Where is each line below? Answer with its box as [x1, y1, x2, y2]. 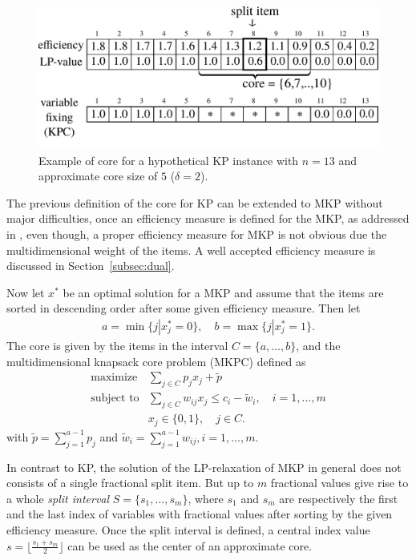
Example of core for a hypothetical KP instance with [38, 151, 299, 168]
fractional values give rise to [270, 474, 409, 491]
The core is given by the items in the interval [6, 337, 228, 354]
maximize [91, 372, 138, 384]
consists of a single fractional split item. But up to [6, 474, 254, 491]
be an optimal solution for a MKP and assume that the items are [63, 284, 384, 300]
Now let [6, 284, 45, 300]
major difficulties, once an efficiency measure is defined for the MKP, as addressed [6, 210, 410, 227]
